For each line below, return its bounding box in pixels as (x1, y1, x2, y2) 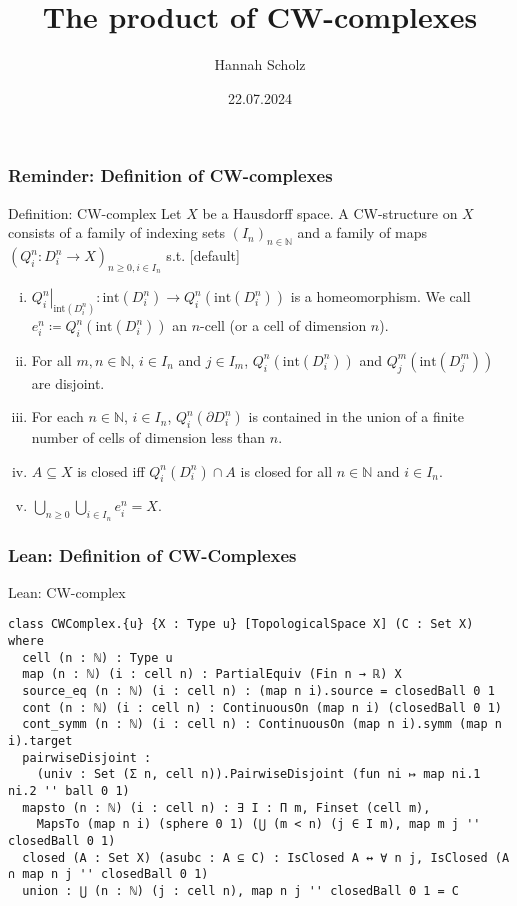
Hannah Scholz (214, 54, 306, 75)
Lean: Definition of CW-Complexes (8, 542, 297, 567)
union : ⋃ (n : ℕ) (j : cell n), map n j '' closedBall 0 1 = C (22, 883, 460, 898)
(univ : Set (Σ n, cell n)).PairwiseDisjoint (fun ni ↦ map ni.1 (36, 767, 481, 782)
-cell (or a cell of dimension (200, 315, 367, 336)
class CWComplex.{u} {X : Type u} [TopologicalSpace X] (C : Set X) (8, 617, 474, 632)
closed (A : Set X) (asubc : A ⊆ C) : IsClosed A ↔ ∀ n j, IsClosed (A (22, 850, 510, 865)
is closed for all (240, 460, 333, 481)
